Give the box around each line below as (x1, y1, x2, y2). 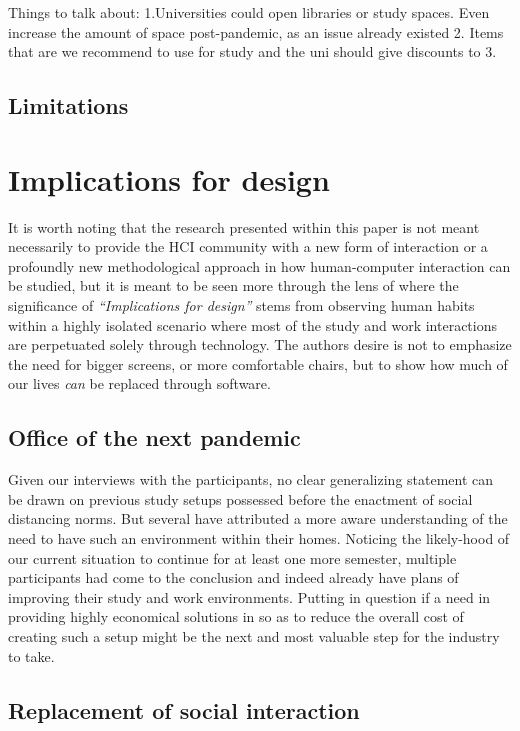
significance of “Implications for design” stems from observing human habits (8, 295, 475, 316)
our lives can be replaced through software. (8, 373, 271, 394)
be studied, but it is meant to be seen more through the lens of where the (8, 275, 459, 296)
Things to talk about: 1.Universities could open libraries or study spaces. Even (8, 2, 490, 22)
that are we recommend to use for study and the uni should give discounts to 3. (8, 41, 497, 62)
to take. (8, 645, 55, 666)
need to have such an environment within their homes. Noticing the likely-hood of (8, 528, 510, 549)
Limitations (8, 90, 129, 121)
